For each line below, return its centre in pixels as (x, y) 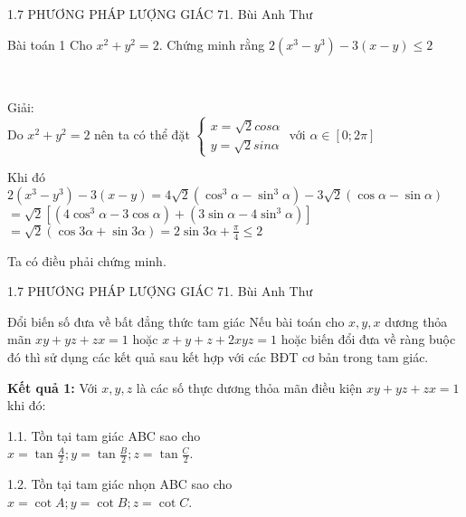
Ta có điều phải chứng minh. (87, 260)
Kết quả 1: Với (52, 387)
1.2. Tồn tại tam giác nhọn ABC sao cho (120, 484)
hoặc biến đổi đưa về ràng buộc (368, 339)
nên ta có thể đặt (142, 134)
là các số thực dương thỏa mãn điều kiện (249, 387)
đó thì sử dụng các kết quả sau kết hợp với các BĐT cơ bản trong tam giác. (218, 357)
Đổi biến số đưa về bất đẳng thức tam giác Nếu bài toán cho (176, 321)
